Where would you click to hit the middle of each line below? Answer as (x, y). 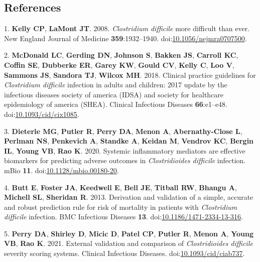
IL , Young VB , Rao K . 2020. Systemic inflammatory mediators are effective (125, 150)
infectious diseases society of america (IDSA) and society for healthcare (114, 94)
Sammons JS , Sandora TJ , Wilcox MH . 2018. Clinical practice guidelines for (130, 75)
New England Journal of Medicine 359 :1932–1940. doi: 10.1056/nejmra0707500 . (125, 38)
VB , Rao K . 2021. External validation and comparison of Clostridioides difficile (128, 243)
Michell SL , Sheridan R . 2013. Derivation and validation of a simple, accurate (129, 197)
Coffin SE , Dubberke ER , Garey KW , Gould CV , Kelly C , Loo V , (119, 64)
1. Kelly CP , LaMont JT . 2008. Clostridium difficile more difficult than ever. (127, 28)
